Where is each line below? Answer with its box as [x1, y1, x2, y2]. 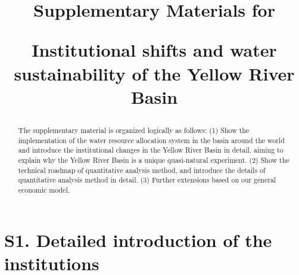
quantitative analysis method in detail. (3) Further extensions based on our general [18, 175, 276, 185]
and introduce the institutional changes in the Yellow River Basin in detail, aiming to [18, 145, 284, 155]
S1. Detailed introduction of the [4, 227, 272, 252]
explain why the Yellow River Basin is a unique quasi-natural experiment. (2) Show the [18, 155, 289, 165]
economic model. [18, 184, 70, 194]
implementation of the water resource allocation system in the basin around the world [18, 135, 285, 145]
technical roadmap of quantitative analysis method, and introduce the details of [18, 165, 266, 175]
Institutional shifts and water [32, 38, 277, 62]
